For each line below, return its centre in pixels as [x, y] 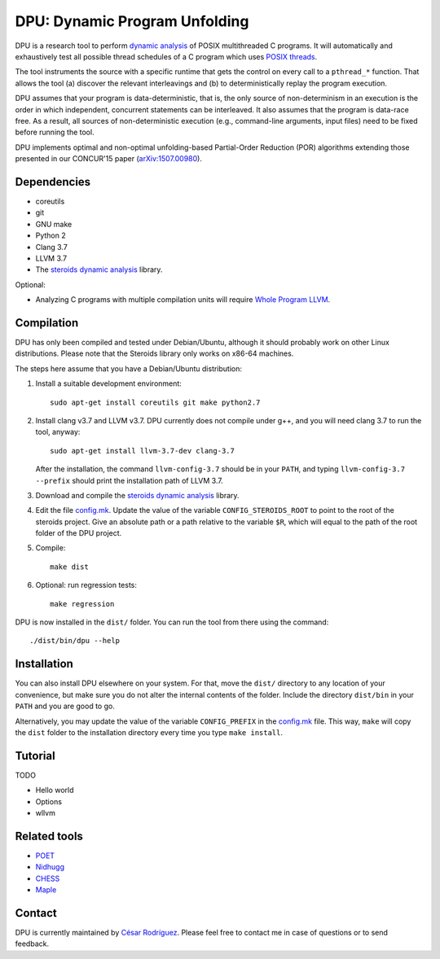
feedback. [32, 944]
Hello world [55, 790]
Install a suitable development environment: [109, 383]
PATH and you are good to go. [65, 706]
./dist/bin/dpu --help [75, 641]
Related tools [49, 836]
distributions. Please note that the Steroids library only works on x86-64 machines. [154, 353]
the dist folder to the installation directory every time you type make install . [149, 732]
